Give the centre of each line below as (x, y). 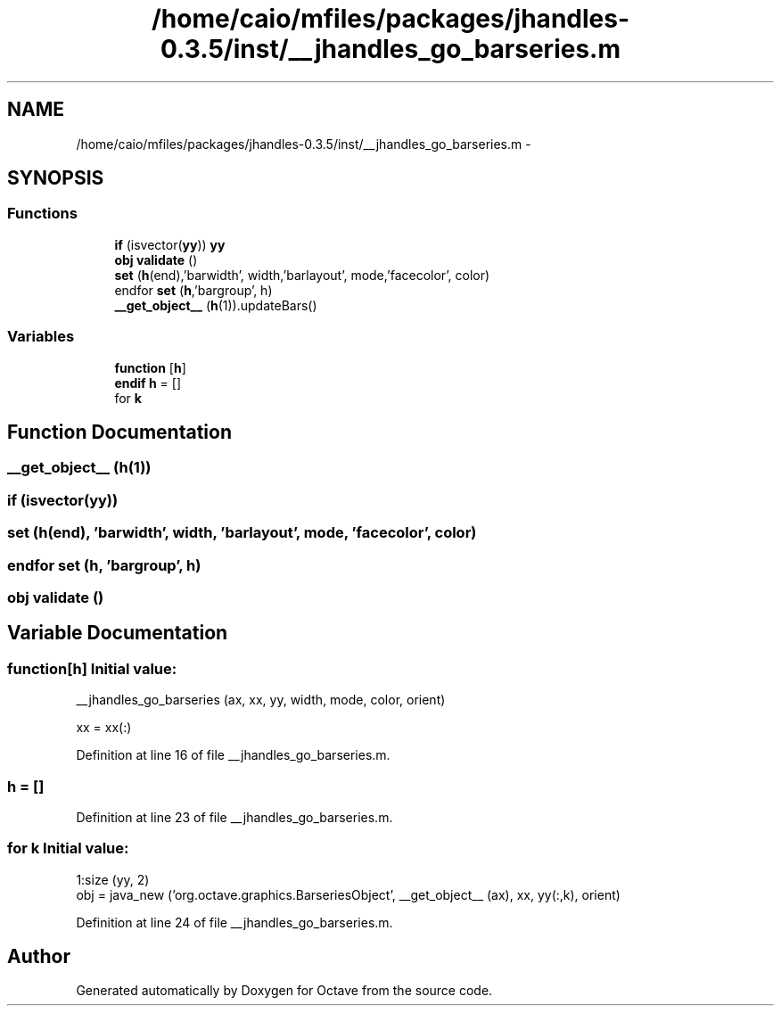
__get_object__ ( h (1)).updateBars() (216, 305)
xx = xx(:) (104, 728)
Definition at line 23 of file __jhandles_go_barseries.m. (234, 817)
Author (39, 957)
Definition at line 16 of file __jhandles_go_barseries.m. (233, 755)
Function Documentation (119, 432)
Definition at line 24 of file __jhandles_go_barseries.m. (234, 922)
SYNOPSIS (56, 178)
